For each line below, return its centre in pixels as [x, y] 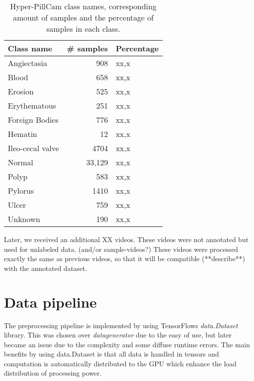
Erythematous [32, 105]
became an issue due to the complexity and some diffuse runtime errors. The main [127, 344]
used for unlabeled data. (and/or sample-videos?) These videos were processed [121, 249]
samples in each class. [83, 29]
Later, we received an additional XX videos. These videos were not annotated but [126, 239]
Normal [21, 162]
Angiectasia [28, 63]
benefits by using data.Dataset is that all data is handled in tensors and [112, 354]
